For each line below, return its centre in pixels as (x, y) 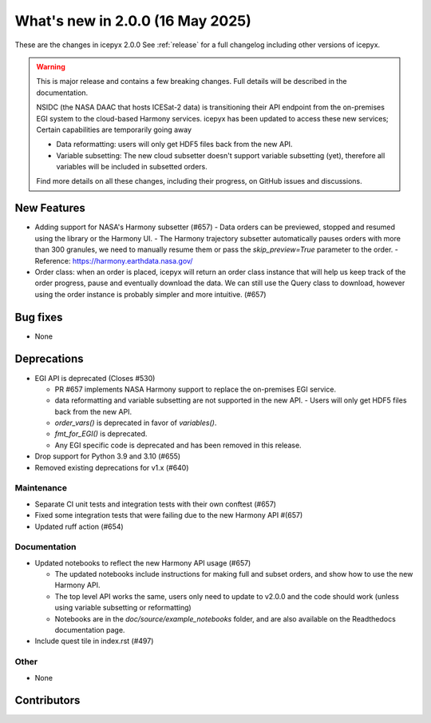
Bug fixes (39, 317)
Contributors (47, 700)
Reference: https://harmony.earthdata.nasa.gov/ (114, 260)
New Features (50, 208)
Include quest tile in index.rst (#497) (94, 641)
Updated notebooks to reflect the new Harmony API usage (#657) (143, 562)
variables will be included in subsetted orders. (132, 167)
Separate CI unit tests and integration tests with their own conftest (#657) (156, 504)
